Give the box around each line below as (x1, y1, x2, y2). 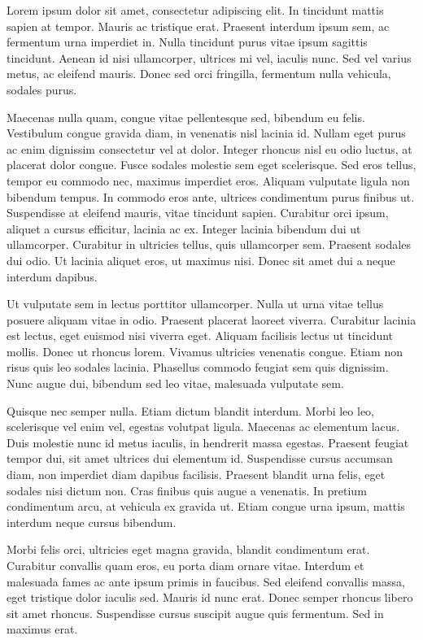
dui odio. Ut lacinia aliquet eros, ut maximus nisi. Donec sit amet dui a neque (7, 251, 395, 268)
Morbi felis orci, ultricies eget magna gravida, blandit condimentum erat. (7, 541, 370, 558)
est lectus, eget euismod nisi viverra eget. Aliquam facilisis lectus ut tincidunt (7, 327, 394, 344)
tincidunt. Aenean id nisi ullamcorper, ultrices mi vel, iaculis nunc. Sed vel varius (7, 49, 412, 66)
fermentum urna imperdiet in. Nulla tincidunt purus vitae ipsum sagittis (7, 33, 368, 50)
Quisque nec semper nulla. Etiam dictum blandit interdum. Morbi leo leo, (7, 402, 375, 419)
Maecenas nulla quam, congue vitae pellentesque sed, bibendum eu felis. (7, 108, 365, 125)
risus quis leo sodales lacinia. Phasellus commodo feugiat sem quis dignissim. (7, 359, 389, 376)
